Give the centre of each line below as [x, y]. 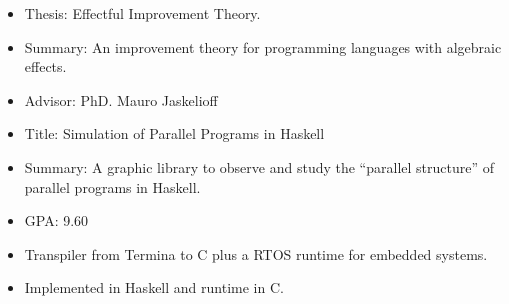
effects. [45, 66]
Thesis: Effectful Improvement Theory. [142, 13]
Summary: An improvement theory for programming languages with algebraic [263, 46]
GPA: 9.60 [56, 220]
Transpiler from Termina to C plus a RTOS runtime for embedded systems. [256, 253]
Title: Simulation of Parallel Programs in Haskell [174, 133]
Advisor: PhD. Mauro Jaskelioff [121, 99]
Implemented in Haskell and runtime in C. [154, 287]
